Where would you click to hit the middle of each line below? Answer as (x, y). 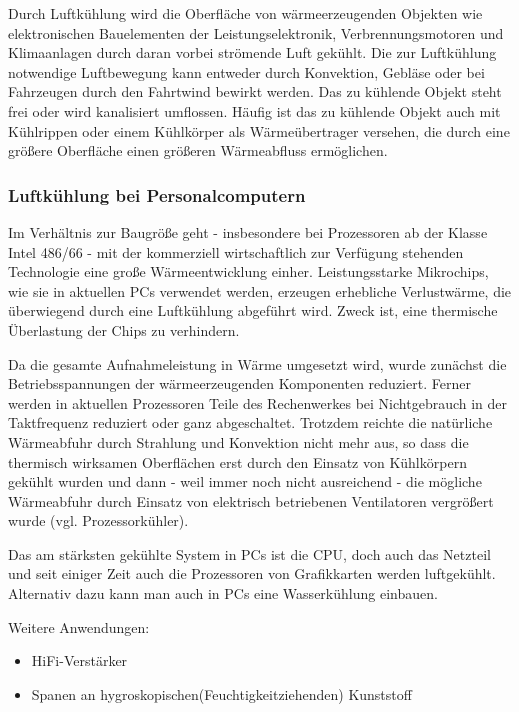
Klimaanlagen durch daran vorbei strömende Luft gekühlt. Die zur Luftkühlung (252, 52)
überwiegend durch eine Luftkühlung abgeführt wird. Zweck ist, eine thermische (253, 310)
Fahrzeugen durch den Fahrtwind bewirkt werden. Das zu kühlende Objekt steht (255, 91)
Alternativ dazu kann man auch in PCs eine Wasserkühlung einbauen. (223, 593)
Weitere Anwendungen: (79, 626)
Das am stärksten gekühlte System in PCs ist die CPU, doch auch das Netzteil (249, 553)
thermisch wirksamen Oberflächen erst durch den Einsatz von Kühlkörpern (237, 461)
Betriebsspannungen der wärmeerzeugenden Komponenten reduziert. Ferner (239, 383)
